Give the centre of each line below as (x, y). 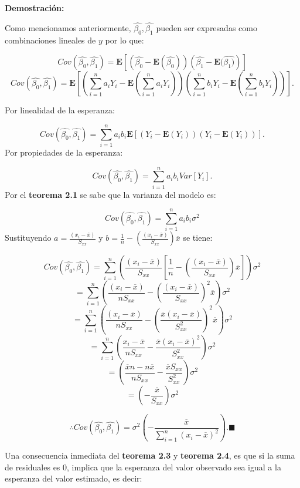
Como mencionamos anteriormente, (68, 27)
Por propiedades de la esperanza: (64, 152)
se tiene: (198, 238)
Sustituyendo (28, 238)
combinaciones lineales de (50, 40)
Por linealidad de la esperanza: (60, 110)
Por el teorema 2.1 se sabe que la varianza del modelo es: (110, 194)
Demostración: (35, 8)
